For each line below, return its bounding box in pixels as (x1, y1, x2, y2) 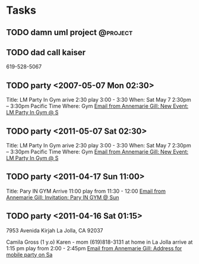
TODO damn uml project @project (6, 27, 133, 37)
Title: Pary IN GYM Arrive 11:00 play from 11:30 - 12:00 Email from (6, 187, 166, 194)
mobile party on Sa (6, 251, 53, 258)
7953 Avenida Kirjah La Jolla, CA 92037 (6, 227, 103, 234)
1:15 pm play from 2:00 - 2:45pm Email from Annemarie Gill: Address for (6, 244, 182, 252)
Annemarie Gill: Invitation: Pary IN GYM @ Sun (6, 194, 119, 201)
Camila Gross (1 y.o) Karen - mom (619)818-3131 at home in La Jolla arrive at (6, 238, 193, 246)
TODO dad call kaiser (6, 47, 86, 57)
